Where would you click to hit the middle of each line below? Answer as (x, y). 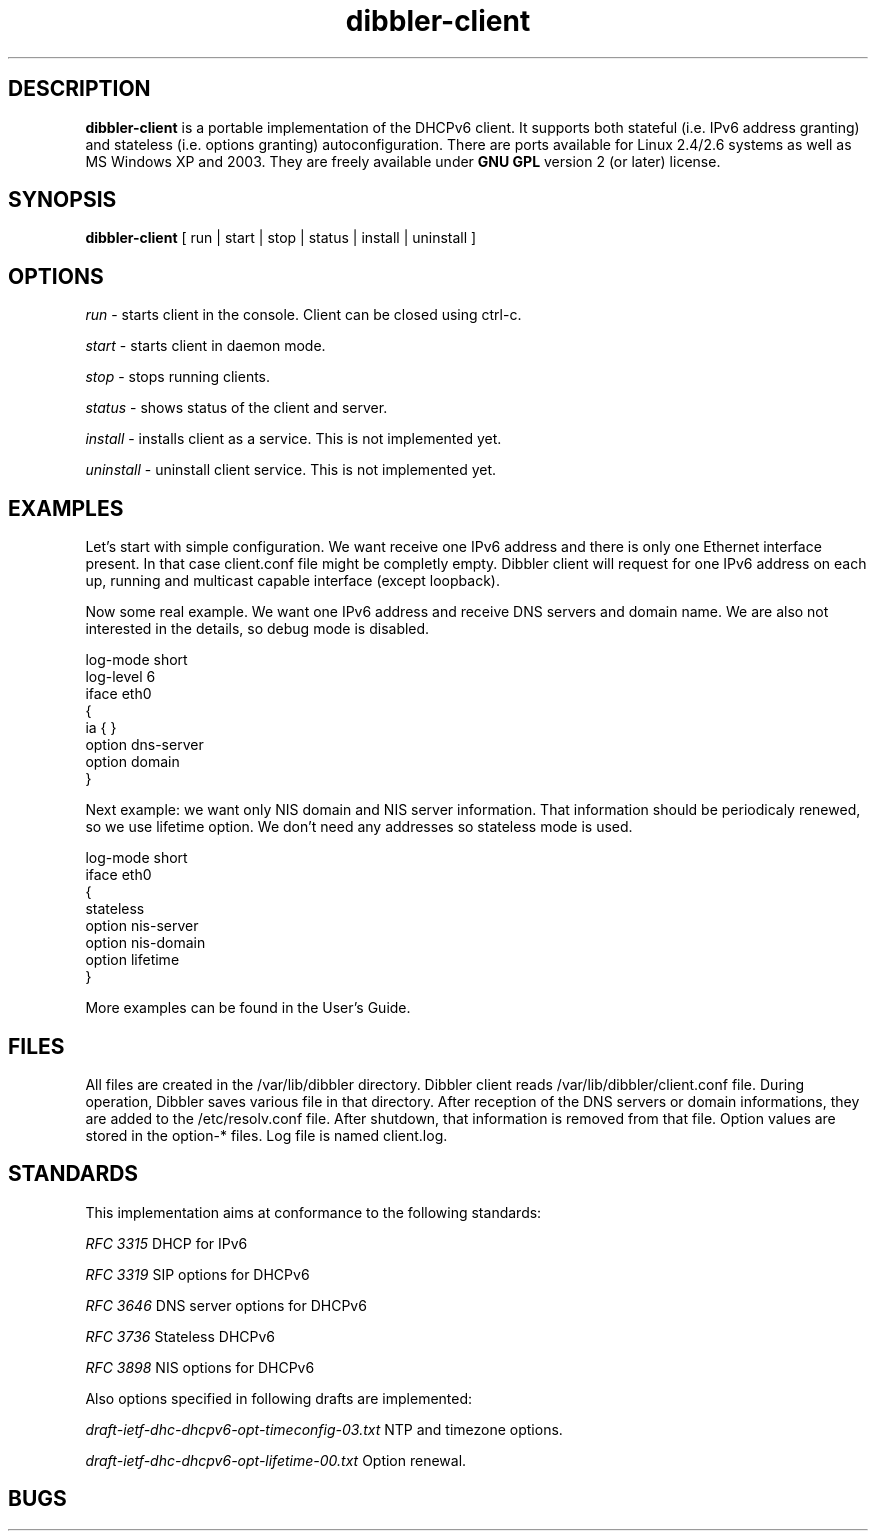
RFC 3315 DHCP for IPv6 (166, 1243)
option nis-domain (145, 943)
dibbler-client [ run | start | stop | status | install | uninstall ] (281, 238)
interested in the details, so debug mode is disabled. (257, 629)
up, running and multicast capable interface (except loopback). (292, 581)
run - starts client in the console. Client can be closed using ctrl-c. (303, 315)
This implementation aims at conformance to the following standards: (313, 1212)
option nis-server (142, 926)
